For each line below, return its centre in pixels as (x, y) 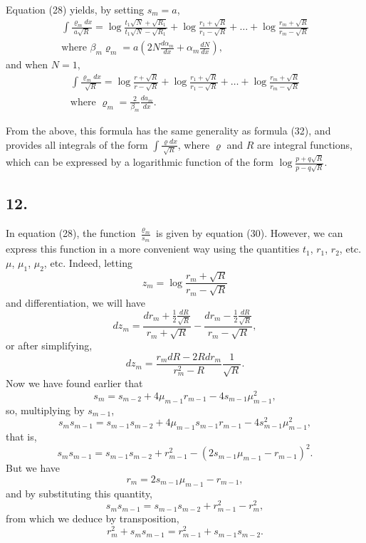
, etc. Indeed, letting (88, 262)
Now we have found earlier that (74, 383)
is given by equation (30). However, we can (250, 233)
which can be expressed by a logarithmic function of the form (140, 162)
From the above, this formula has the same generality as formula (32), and (168, 131)
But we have (33, 468)
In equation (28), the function (71, 233)
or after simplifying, (49, 346)
